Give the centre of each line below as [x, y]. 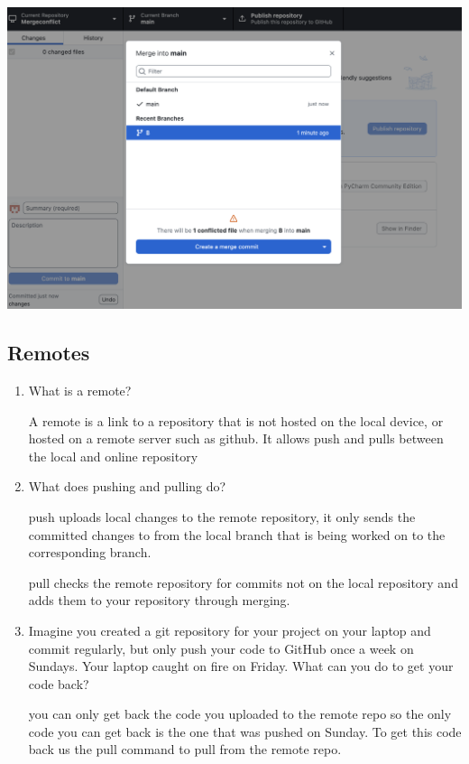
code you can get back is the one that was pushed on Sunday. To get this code [245, 731]
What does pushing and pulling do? [127, 486]
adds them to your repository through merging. [159, 600]
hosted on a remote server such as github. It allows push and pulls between [236, 438]
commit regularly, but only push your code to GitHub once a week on [221, 648]
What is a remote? [80, 390]
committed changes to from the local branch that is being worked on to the [237, 534]
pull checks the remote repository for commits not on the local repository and [243, 582]
